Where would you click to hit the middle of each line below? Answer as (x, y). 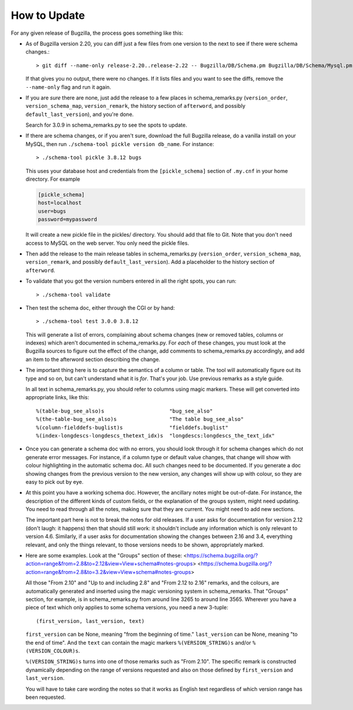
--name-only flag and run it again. (68, 87)
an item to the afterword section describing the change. (93, 359)
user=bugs (52, 211)
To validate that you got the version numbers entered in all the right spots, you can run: (131, 281)
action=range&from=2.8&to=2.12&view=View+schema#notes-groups (109, 564)
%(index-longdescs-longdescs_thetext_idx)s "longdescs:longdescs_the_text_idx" (156, 435)
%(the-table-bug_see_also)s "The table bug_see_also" (140, 419)
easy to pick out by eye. (54, 482)
